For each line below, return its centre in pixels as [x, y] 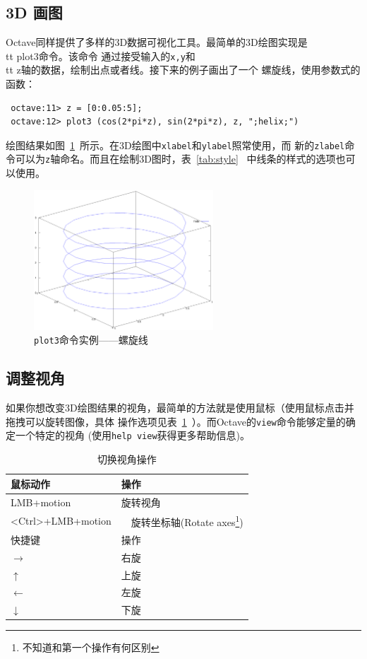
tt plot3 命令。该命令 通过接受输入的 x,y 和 [101, 56]
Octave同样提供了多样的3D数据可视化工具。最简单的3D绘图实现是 [157, 42]
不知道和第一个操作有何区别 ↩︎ [91, 647]
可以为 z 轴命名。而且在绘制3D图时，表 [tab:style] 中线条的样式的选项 [175, 159]
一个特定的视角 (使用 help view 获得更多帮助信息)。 [132, 435]
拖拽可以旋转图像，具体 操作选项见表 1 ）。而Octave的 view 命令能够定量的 [176, 421]
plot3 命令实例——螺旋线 [91, 340]
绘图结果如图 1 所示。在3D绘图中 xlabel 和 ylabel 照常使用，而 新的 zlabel [175, 145]
